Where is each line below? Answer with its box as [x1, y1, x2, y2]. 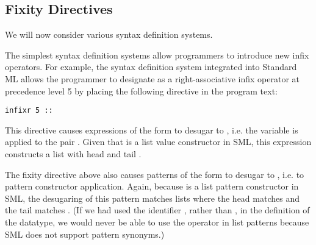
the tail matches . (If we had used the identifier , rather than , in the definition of [5, 204, 310, 216]
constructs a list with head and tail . [5, 147, 142, 160]
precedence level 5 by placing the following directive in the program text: [5, 84, 278, 97]
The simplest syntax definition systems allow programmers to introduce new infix [5, 48, 309, 61]
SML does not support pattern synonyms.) [5, 227, 165, 240]
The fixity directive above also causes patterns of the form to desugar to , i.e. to [5, 168, 304, 180]
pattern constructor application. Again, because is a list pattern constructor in [5, 180, 299, 193]
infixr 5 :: [5, 106, 53, 115]
